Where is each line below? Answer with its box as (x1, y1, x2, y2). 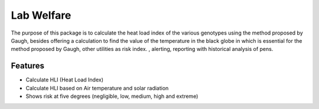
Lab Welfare (11, 9, 71, 22)
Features (11, 61, 44, 71)
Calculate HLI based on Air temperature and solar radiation (25, 84, 169, 91)
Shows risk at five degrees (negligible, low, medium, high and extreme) (25, 93, 198, 100)
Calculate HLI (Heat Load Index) (25, 76, 103, 83)
